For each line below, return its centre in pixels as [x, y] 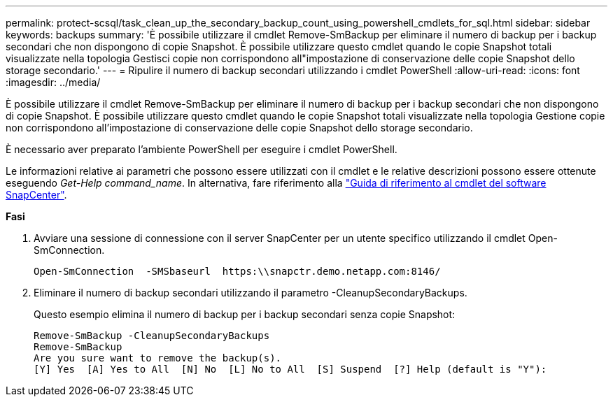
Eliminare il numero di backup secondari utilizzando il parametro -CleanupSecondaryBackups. [251, 293]
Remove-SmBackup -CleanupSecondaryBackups [152, 336]
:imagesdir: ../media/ [53, 82]
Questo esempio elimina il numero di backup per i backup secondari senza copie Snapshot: [245, 314]
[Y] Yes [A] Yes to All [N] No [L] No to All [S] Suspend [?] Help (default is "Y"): [290, 369]
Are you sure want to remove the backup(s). [158, 358]
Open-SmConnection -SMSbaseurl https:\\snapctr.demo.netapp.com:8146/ [237, 271]
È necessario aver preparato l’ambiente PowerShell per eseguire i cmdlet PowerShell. [202, 149]
